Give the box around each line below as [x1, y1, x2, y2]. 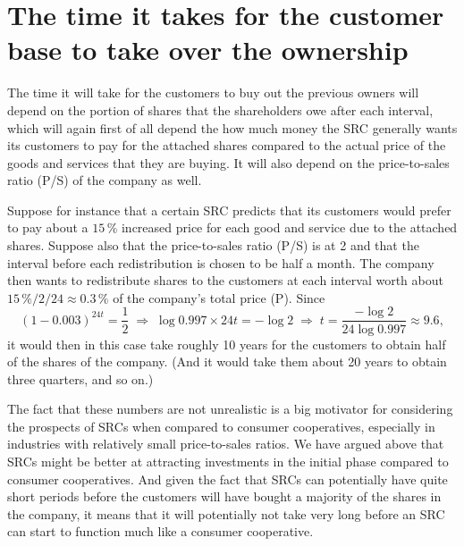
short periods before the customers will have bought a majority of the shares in [7, 487, 442, 506]
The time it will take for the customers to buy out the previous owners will [7, 83, 419, 102]
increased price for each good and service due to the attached [121, 218, 458, 237]
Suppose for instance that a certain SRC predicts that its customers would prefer [7, 200, 451, 219]
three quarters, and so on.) [7, 369, 154, 388]
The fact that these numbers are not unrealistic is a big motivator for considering [7, 399, 453, 418]
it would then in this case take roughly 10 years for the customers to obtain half [7, 334, 446, 353]
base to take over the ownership [7, 31, 409, 68]
